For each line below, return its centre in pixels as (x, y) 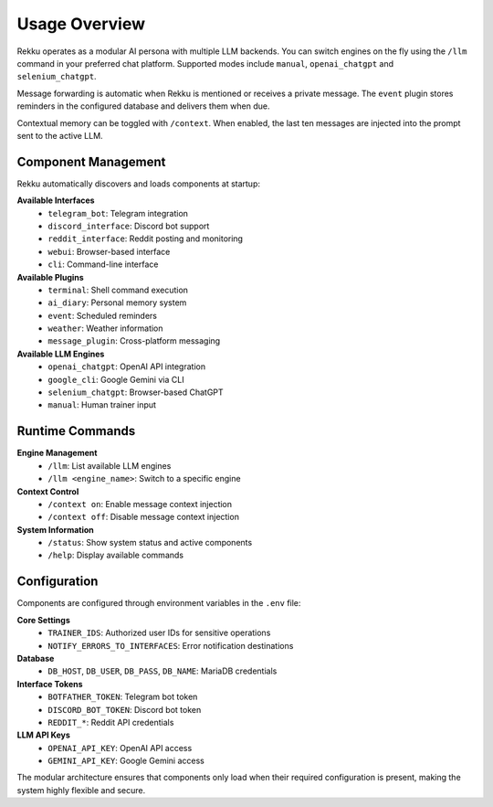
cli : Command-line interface (103, 264)
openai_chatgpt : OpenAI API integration (126, 366)
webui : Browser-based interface (109, 251)
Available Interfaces (56, 200)
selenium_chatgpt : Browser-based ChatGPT (136, 392)
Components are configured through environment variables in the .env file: (159, 603)
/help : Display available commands (116, 555)
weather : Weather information (105, 328)
